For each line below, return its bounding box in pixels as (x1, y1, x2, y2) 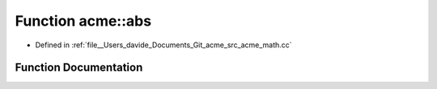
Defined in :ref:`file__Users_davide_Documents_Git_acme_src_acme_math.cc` (35, 40, 292, 50)
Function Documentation (15, 61, 143, 75)
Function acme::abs (15, 12, 152, 30)
